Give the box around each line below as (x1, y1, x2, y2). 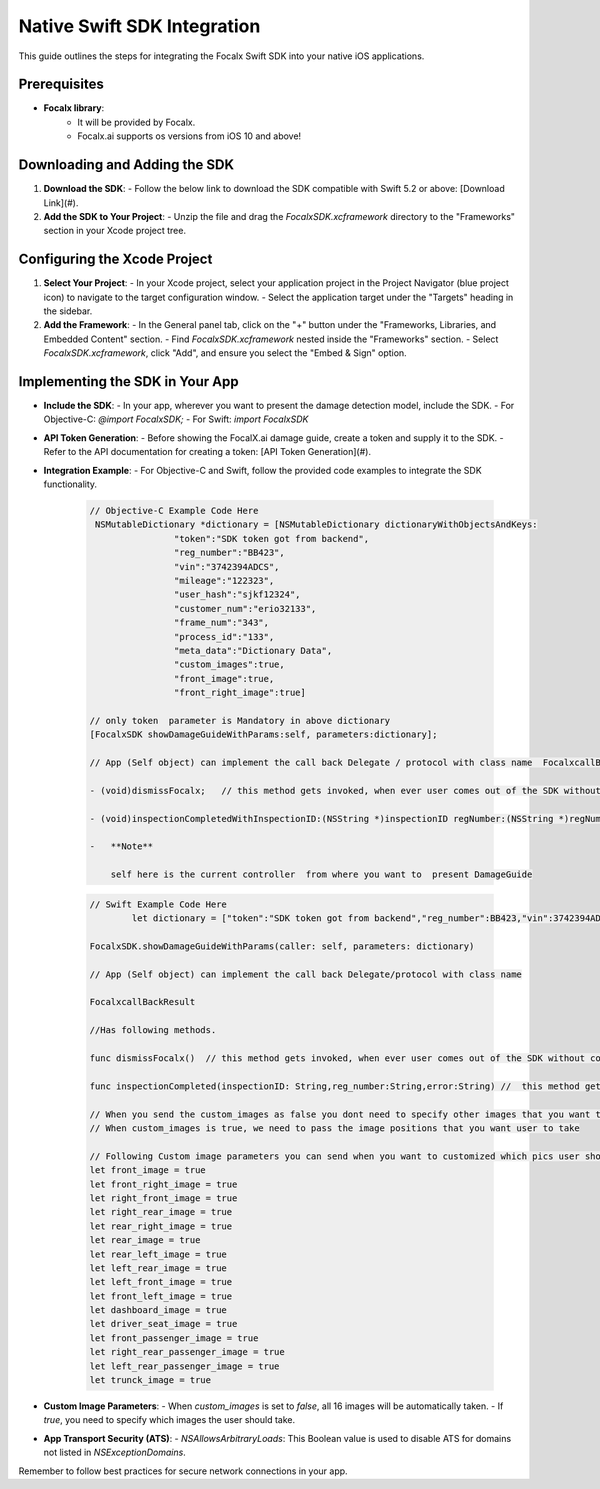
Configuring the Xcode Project (18, 251, 213, 268)
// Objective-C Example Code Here (89, 505, 259, 517)
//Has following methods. (89, 1025, 217, 1036)
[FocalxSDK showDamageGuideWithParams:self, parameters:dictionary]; (89, 729, 438, 740)
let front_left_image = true (89, 1290, 233, 1302)
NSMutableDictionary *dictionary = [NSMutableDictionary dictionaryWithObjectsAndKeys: (95, 519, 539, 530)
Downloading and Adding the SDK (18, 156, 235, 174)
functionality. (43, 478, 98, 490)
